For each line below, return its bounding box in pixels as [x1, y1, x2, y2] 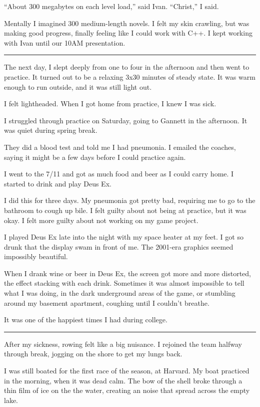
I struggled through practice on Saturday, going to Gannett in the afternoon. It [4, 115, 247, 125]
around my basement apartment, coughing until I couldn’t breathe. [4, 297, 209, 308]
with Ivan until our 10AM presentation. [4, 37, 125, 48]
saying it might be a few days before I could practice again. [4, 151, 186, 162]
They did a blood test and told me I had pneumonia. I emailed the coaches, [4, 141, 236, 152]
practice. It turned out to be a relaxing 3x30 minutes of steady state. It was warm [4, 71, 255, 82]
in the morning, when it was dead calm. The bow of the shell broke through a [4, 375, 242, 385]
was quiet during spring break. [4, 125, 97, 135]
